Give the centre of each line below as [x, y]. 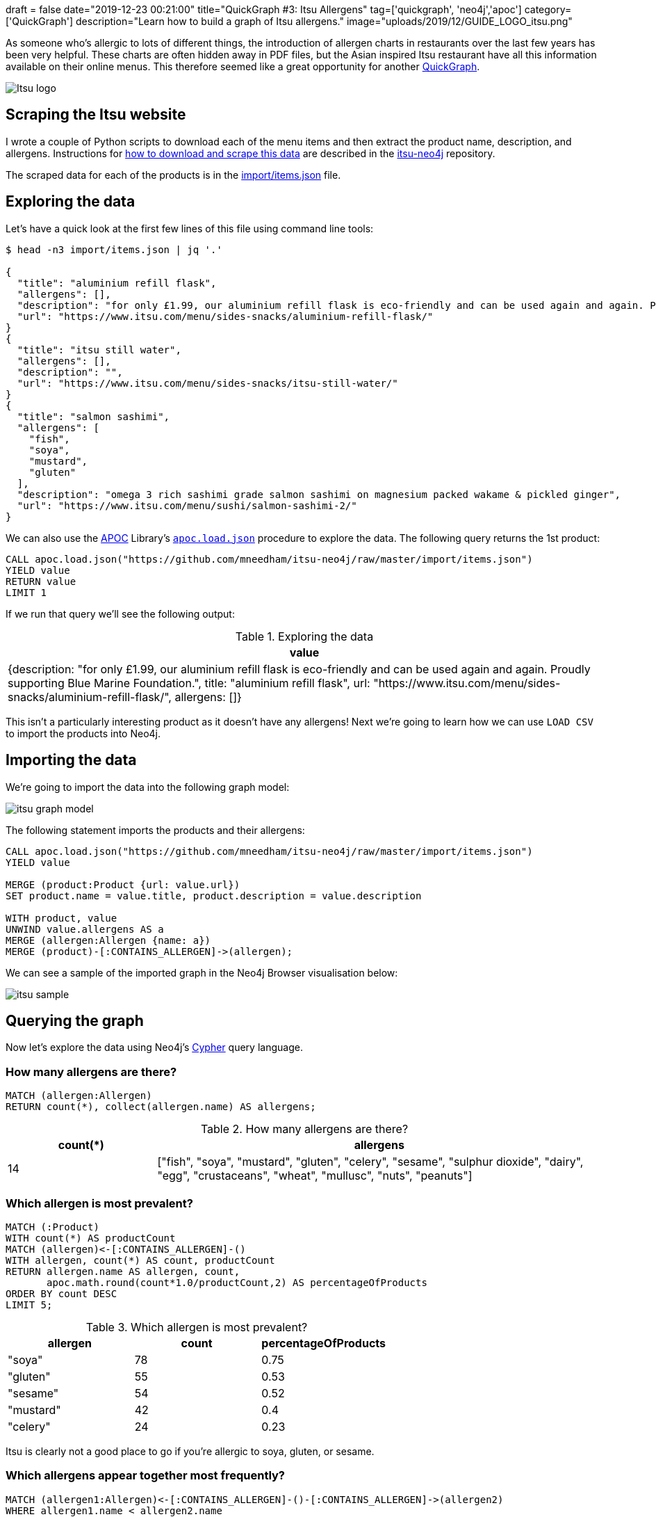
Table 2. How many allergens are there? [304, 1129]
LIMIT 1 [26, 592]
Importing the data [71, 760]
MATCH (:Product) [52, 1227]
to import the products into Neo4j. [83, 733]
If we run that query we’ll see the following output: [120, 613]
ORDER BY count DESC [61, 1293]
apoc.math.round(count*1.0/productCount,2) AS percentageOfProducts [237, 1282]
